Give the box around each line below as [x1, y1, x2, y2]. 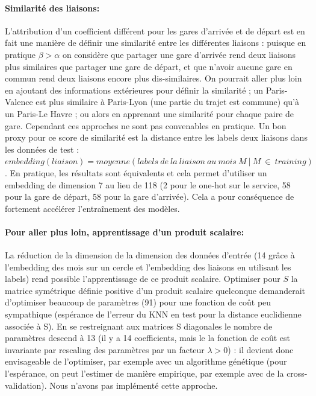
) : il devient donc [228, 343, 294, 356]
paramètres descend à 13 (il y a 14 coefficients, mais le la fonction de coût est [5, 331, 291, 344]
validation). [5, 378, 47, 391]
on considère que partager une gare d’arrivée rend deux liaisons [62, 48, 296, 60]
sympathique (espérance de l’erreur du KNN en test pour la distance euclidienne [5, 308, 302, 321]
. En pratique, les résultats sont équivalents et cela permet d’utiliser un [5, 166, 267, 179]
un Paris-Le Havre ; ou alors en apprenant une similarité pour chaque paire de [5, 107, 294, 120]
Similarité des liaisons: [5, 1, 100, 14]
